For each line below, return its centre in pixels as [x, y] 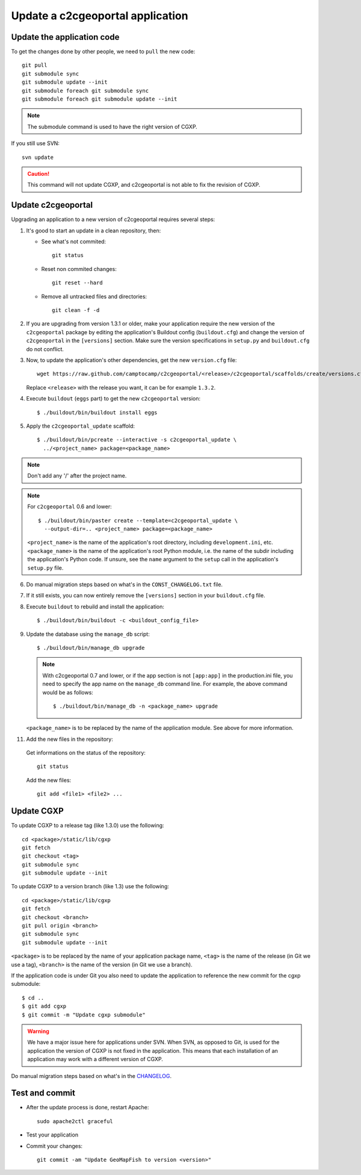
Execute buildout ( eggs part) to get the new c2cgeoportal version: [113, 399]
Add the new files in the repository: [70, 739]
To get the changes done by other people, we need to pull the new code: [103, 52]
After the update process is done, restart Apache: [88, 1108]
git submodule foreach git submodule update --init [100, 99]
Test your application [52, 1135]
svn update [38, 157]
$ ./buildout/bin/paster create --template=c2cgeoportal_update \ [138, 520]
